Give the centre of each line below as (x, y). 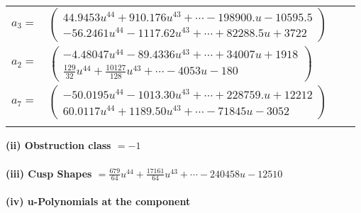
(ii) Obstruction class (59, 145)
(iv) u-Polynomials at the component (98, 201)
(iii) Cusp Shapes (49, 173)
